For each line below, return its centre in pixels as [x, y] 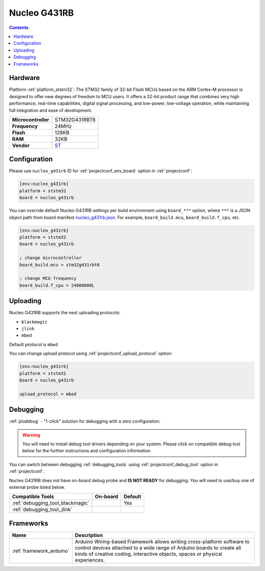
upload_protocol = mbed [48, 394]
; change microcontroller [51, 258]
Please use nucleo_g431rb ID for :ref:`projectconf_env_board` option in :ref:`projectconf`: [101, 171]
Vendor [21, 145]
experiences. [90, 560]
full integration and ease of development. [51, 110]
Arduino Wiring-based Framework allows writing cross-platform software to [162, 542]
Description [89, 535]
